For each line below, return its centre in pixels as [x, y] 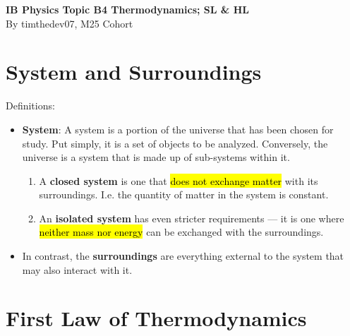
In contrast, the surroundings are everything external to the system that [183, 256]
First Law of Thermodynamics [156, 318]
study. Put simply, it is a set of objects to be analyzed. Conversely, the [175, 143]
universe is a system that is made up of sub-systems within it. [156, 157]
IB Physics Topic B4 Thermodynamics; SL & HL [127, 9]
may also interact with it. [77, 269]
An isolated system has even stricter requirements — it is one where [192, 218]
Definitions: [30, 106]
